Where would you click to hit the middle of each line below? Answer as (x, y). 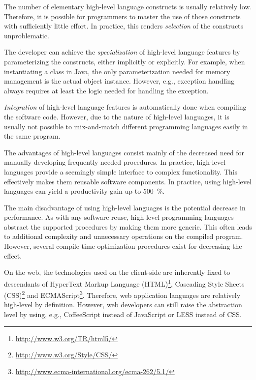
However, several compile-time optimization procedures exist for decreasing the (123, 246)
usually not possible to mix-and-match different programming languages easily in (126, 126)
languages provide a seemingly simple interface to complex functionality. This (121, 171)
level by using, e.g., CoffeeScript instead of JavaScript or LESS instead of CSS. (123, 314)
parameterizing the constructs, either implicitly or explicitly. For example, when (125, 61)
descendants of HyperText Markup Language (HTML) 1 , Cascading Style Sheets (124, 283)
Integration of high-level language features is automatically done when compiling (125, 107)
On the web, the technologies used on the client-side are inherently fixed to (117, 272)
